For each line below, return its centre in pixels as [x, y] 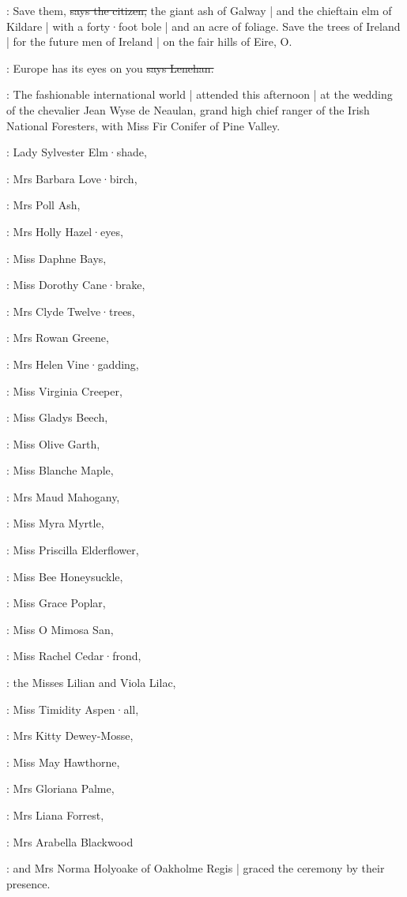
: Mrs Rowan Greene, [58, 338]
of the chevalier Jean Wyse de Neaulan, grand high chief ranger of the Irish [188, 109]
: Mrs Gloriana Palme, [60, 788]
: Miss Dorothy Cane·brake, [76, 285]
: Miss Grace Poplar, [56, 603]
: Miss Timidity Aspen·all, [73, 709]
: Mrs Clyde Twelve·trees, [71, 311]
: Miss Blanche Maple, [60, 470]
